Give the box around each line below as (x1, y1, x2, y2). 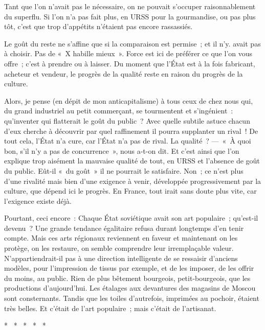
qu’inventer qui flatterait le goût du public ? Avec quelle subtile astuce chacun (4, 115, 250, 126)
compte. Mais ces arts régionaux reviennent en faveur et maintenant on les (4, 232, 238, 243)
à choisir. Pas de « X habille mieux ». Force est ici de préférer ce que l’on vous (4, 48, 253, 59)
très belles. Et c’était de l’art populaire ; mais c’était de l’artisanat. (4, 302, 216, 313)
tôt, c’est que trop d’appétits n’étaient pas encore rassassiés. (4, 21, 193, 32)
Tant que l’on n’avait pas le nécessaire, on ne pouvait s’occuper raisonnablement (4, 1, 256, 11)
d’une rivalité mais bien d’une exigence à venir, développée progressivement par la (4, 175, 261, 186)
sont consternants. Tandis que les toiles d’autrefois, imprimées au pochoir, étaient (4, 293, 259, 303)
